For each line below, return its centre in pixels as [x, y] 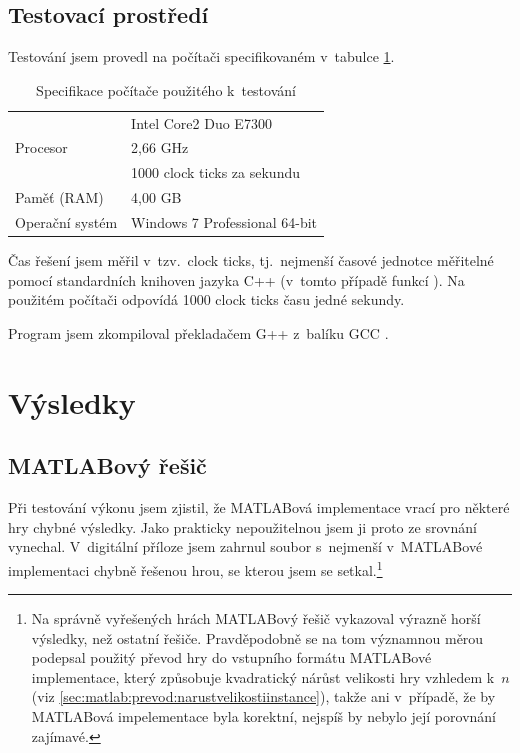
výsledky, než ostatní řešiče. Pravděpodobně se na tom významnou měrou [257, 637]
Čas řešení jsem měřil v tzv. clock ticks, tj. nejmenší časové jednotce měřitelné [251, 260]
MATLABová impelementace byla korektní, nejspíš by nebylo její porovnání [263, 716]
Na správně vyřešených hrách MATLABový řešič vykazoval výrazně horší [256, 618]
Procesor [41, 147]
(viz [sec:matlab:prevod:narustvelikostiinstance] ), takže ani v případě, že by [263, 696]
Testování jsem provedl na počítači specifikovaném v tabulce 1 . [201, 56]
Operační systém [66, 222]
